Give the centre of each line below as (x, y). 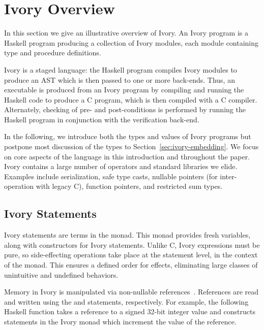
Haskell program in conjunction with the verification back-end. (102, 119)
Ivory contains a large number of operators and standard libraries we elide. (121, 166)
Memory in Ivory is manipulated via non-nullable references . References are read (131, 292)
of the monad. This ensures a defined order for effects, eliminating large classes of (131, 265)
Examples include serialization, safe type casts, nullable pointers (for (111, 176)
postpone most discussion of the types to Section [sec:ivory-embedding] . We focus (131, 146)
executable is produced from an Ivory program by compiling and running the (124, 90)
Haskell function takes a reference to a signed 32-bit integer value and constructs (130, 311)
